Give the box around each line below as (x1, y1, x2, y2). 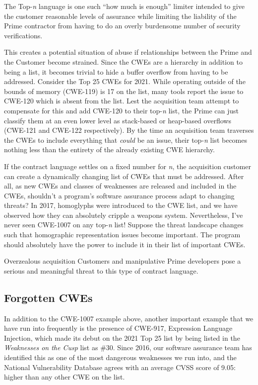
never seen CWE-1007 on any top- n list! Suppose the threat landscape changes (4, 219, 244, 230)
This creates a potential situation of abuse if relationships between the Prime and (4, 47, 252, 57)
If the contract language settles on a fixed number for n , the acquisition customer (4, 161, 251, 171)
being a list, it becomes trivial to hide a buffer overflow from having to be (4, 66, 228, 77)
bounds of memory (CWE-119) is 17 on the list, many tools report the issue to (4, 86, 244, 96)
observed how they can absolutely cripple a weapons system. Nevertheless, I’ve (4, 209, 243, 220)
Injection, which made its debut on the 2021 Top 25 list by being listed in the (4, 332, 240, 343)
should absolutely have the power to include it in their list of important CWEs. (4, 239, 246, 249)
